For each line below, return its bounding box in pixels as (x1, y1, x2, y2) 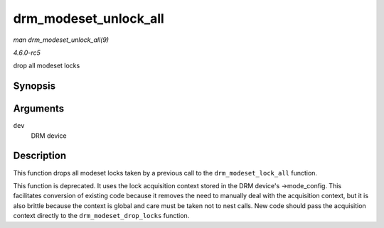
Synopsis (13, 80, 56, 92)
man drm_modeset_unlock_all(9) (13, 36, 110, 44)
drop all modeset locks (13, 61, 80, 70)
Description (13, 150, 67, 162)
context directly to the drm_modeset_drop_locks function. (13, 212, 190, 220)
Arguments (13, 103, 65, 115)
